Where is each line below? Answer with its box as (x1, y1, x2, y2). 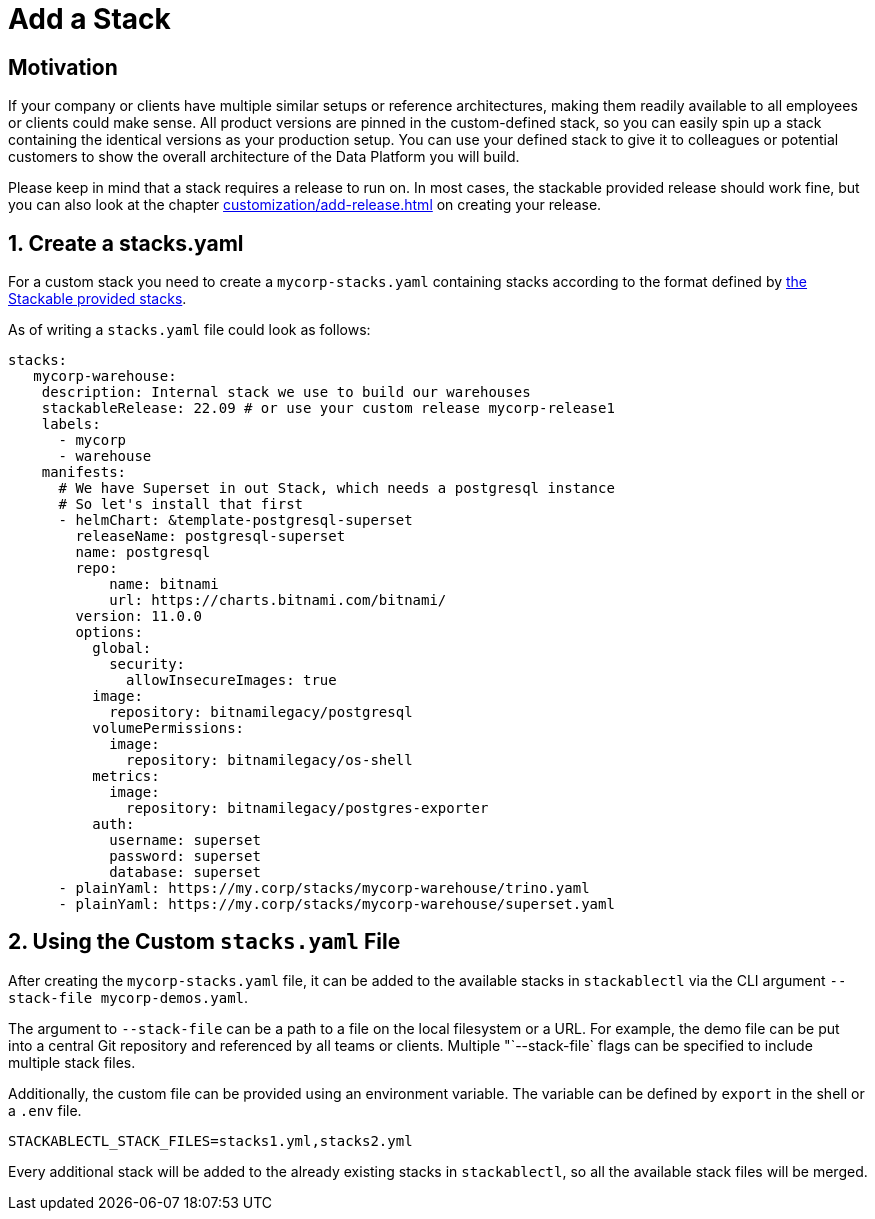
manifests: (41, 464, 127, 481)
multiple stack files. (8, 1053, 136, 1071)
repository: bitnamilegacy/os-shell (126, 752, 413, 769)
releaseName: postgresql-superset (75, 528, 346, 545)
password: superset (109, 848, 261, 865)
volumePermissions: (92, 720, 245, 737)
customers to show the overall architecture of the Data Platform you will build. (8, 148, 520, 166)
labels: (41, 416, 101, 433)
